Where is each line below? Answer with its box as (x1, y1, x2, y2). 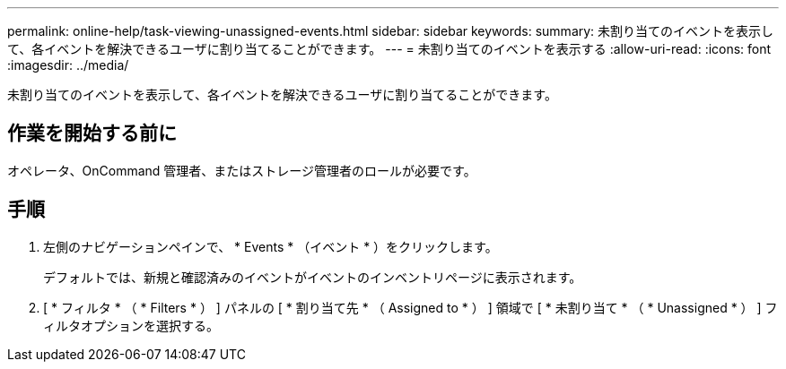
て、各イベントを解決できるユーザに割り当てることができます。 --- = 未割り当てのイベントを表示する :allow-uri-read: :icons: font (7, 41, 772, 56)
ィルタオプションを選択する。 (43, 317, 219, 333)
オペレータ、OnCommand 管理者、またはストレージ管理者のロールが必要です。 (7, 162, 476, 178)
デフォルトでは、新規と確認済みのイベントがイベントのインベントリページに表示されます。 (43, 269, 582, 285)
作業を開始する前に (7, 122, 177, 145)
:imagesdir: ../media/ (7, 57, 129, 73)
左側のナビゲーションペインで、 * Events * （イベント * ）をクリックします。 (43, 238, 498, 254)
